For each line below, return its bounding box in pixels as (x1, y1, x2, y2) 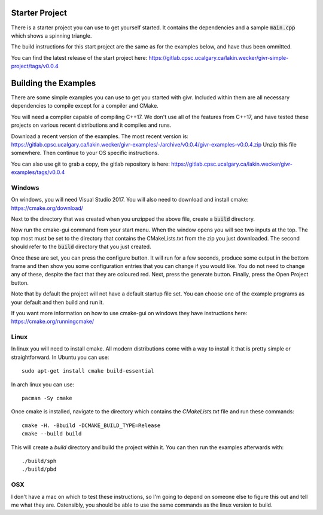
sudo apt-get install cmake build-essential (22, 368, 155, 374)
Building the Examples (11, 78, 96, 88)
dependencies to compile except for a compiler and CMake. (11, 102, 159, 109)
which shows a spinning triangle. (11, 32, 92, 39)
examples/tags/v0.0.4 (11, 169, 65, 176)
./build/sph (22, 458, 57, 464)
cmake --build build (22, 431, 82, 437)
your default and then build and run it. (11, 298, 104, 306)
